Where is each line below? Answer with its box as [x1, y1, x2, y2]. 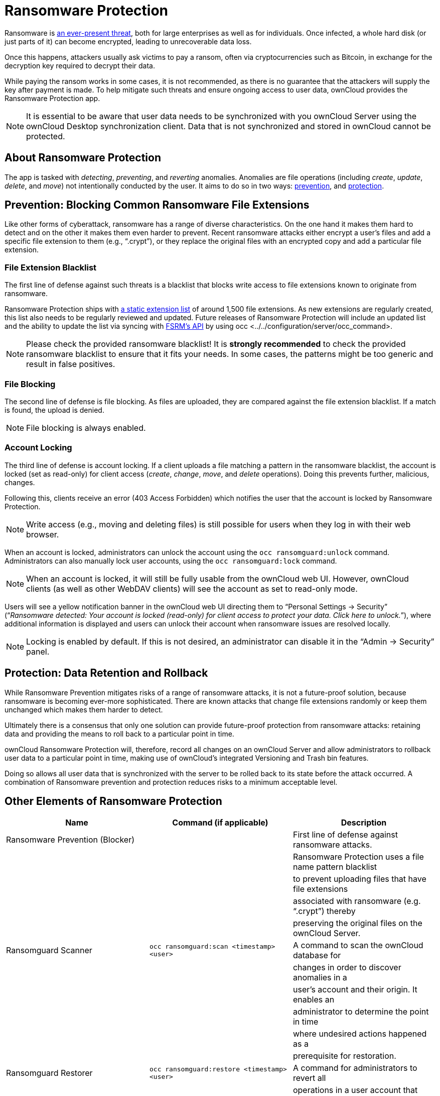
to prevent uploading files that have [292, 874, 426, 884]
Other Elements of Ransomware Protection [5, 794, 222, 807]
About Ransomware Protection [5, 151, 162, 164]
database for [292, 950, 341, 961]
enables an [292, 994, 335, 1005]
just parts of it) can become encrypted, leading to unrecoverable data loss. [5, 37, 252, 46]
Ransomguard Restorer [6, 1068, 93, 1078]
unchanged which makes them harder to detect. [5, 705, 163, 714]
